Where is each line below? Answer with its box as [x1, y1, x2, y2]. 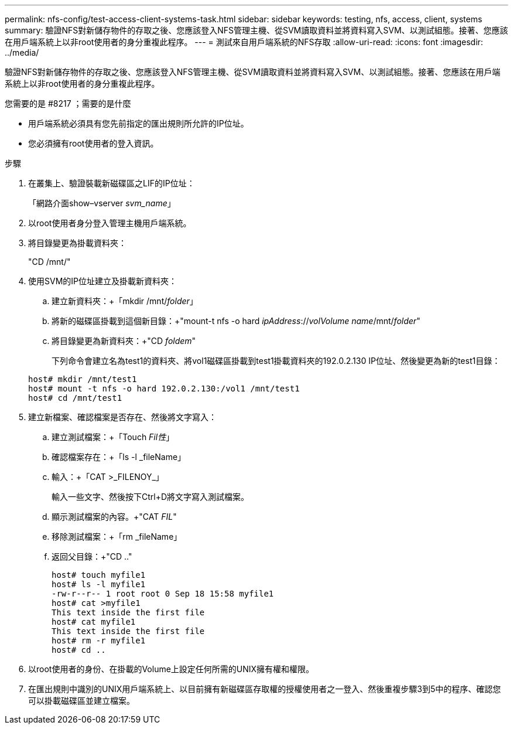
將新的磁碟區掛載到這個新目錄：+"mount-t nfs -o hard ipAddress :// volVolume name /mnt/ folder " [52, 316, 420, 326]
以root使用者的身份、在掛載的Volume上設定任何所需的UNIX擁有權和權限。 [28, 664, 314, 674]
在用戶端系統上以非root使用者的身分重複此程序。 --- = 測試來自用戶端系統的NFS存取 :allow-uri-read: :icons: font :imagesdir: [5, 37, 483, 47]
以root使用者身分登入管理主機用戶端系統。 [28, 218, 191, 228]
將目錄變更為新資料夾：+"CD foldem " [52, 336, 196, 346]
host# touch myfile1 [52, 570, 146, 580]
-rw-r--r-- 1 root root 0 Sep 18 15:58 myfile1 [52, 589, 274, 598]
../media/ [5, 47, 39, 57]
